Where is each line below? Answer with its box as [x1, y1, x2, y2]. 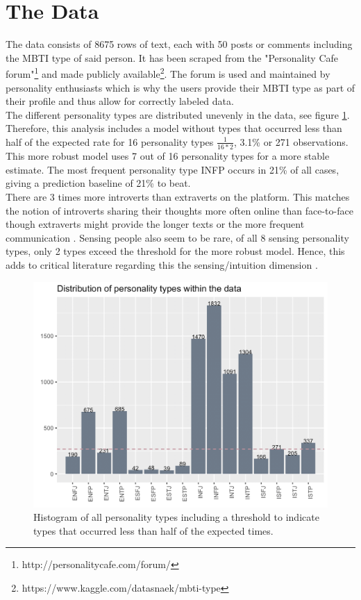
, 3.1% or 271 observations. [233, 134, 349, 149]
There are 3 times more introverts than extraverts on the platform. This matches [6, 190, 350, 204]
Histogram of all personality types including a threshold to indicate [33, 510, 319, 524]
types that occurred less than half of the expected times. [33, 523, 274, 537]
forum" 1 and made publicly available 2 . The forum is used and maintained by [6, 65, 330, 81]
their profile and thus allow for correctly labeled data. [6, 94, 234, 108]
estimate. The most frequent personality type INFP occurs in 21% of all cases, [6, 162, 339, 176]
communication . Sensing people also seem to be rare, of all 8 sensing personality [6, 230, 349, 244]
